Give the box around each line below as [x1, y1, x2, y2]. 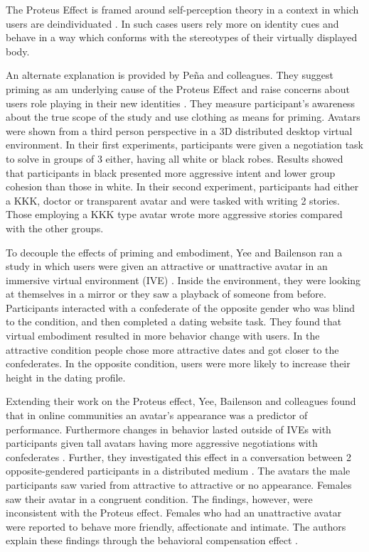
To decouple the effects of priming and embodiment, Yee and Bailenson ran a [6, 244, 343, 259]
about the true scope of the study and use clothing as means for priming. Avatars [6, 109, 360, 124]
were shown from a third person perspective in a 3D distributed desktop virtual [6, 123, 353, 138]
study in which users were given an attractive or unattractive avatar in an [6, 259, 328, 274]
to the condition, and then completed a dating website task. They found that [6, 314, 342, 329]
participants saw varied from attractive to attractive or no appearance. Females [6, 477, 352, 492]
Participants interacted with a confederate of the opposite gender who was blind [6, 300, 355, 315]
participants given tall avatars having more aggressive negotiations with [6, 435, 318, 450]
